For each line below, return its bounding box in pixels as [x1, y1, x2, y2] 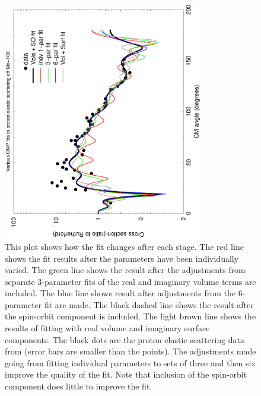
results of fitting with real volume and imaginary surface [5, 322, 210, 334]
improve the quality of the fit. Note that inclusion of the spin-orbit [5, 368, 247, 381]
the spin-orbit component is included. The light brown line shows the [5, 310, 256, 322]
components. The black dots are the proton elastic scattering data [5, 333, 245, 346]
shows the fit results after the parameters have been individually [5, 252, 239, 264]
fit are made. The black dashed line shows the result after [44, 298, 254, 311]
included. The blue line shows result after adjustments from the [5, 287, 236, 299]
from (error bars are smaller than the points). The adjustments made [5, 345, 256, 357]
